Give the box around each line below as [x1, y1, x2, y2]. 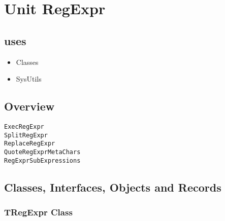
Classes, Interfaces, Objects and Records [4, 179, 221, 195]
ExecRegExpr [4, 123, 44, 130]
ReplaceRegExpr [4, 140, 55, 148]
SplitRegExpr [4, 131, 48, 139]
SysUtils [16, 73, 42, 84]
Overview [4, 98, 55, 114]
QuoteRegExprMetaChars [4, 148, 81, 156]
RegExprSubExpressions [4, 157, 81, 164]
